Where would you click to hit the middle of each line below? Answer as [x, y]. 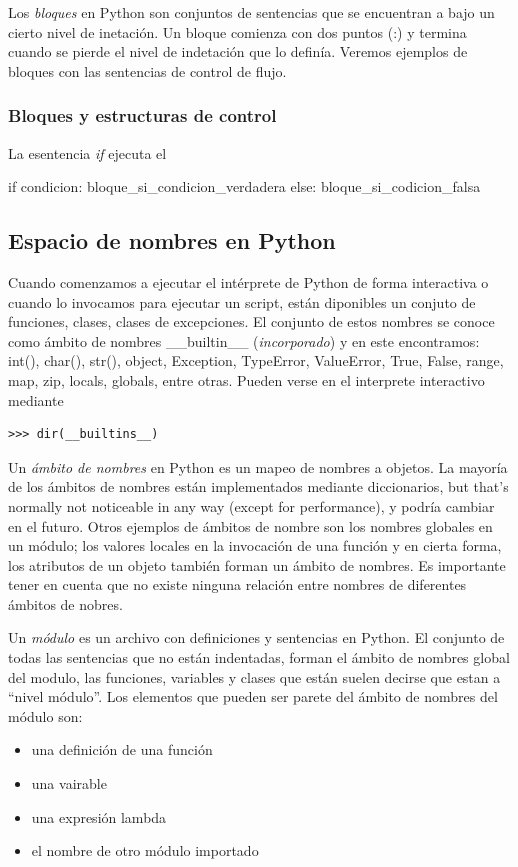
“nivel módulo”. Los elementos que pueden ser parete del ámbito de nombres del [253, 696]
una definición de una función [122, 749]
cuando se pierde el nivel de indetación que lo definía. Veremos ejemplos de [238, 51]
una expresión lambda [99, 816]
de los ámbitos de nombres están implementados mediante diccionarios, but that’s [258, 486]
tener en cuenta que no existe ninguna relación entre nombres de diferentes [237, 584]
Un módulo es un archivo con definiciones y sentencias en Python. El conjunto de [256, 637]
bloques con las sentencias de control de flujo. [147, 70]
